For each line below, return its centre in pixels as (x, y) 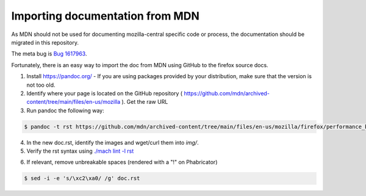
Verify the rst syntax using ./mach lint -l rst (80, 151)
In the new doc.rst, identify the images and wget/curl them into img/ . (113, 142)
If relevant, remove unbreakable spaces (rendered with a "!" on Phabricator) (122, 162)
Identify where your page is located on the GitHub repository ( (105, 93)
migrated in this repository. (45, 42)
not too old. (41, 85)
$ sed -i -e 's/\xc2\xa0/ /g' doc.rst (82, 178)
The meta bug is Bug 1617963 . (49, 54)
